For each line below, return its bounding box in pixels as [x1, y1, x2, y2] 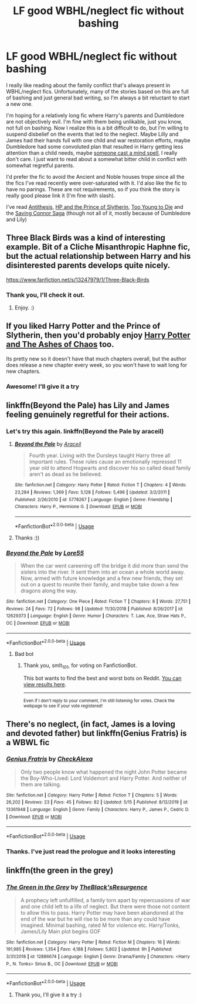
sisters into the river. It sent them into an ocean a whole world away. [20, 569, 185, 576]
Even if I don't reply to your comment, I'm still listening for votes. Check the [23, 698, 175, 704]
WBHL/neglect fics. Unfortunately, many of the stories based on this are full [6, 88, 189, 95]
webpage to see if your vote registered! [23, 703, 103, 709]
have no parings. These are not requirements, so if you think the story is [6, 185, 180, 192]
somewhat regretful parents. [6, 162, 74, 169]
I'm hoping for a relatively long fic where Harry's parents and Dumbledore [6, 112, 185, 119]
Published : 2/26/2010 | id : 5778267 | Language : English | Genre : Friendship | [14, 496, 173, 502]
